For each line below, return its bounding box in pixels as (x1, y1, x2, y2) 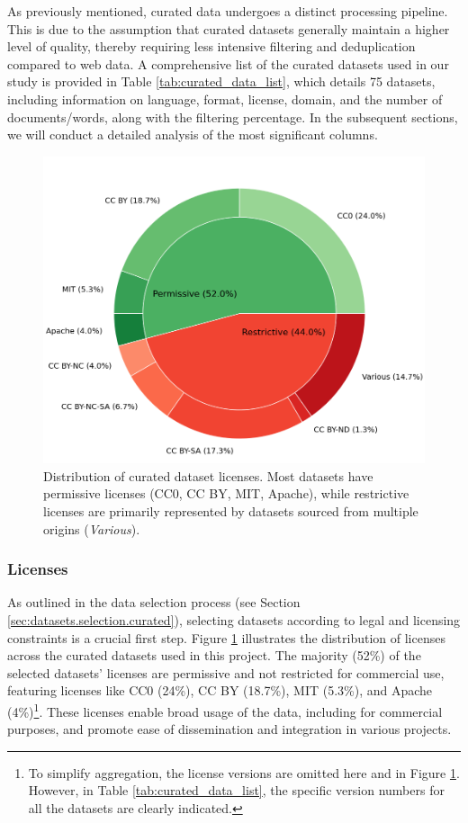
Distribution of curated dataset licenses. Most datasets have (43, 466, 373, 485)
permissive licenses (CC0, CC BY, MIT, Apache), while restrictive (43, 484, 409, 503)
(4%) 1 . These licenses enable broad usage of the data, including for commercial (7, 700, 443, 720)
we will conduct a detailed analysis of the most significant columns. (7, 125, 378, 144)
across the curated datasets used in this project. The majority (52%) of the (7, 646, 421, 665)
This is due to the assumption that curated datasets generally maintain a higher (7, 19, 450, 38)
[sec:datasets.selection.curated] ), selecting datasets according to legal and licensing (7, 611, 461, 630)
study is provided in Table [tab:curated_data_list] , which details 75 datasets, (7, 72, 436, 91)
